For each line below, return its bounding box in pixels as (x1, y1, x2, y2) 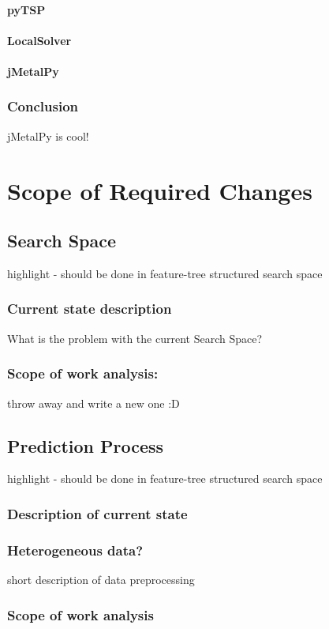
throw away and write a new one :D (7, 394, 180, 411)
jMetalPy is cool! (7, 127, 89, 144)
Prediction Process (7, 433, 164, 458)
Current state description (7, 299, 172, 318)
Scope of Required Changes (7, 174, 312, 206)
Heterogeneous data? (7, 540, 144, 559)
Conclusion (7, 96, 78, 116)
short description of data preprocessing (7, 571, 195, 588)
